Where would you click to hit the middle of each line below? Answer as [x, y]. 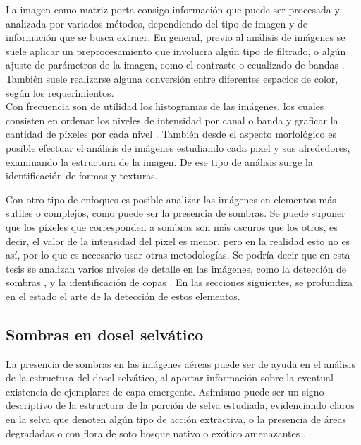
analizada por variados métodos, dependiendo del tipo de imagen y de [157, 23]
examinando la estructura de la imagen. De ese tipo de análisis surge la [159, 161]
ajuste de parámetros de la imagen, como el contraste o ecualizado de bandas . [175, 65]
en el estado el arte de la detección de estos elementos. [123, 296]
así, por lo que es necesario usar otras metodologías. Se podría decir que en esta [178, 255]
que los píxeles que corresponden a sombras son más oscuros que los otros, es [172, 226]
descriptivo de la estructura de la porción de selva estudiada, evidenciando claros [180, 405]
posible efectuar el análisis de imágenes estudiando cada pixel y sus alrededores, [178, 147]
